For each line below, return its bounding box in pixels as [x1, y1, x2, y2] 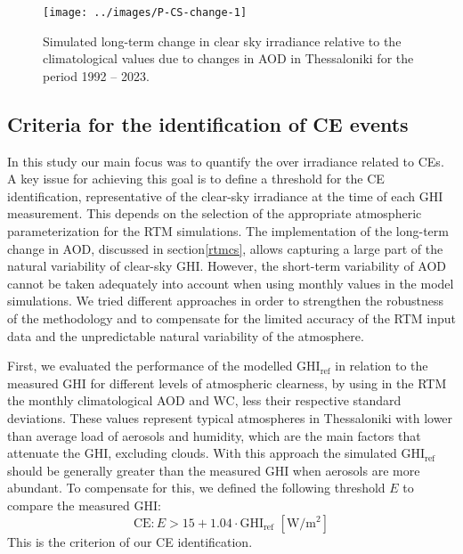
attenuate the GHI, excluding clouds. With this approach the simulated [7, 444, 397, 462]
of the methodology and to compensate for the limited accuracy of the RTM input [7, 308, 456, 327]
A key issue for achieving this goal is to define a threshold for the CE [7, 169, 385, 188]
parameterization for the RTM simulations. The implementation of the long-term [7, 222, 449, 240]
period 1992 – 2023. [43, 66, 150, 85]
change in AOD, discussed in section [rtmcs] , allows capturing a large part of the [7, 239, 443, 257]
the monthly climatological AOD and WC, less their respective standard [7, 391, 402, 410]
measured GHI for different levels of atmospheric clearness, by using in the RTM [7, 373, 447, 392]
